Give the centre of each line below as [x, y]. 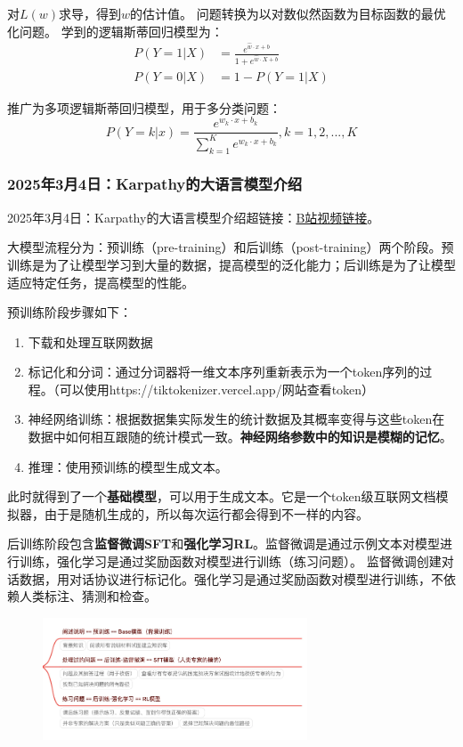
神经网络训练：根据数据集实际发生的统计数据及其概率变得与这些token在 [236, 419]
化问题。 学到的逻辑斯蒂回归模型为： [115, 31]
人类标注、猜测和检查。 [88, 596]
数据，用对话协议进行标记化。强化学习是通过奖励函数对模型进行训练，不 [231, 578]
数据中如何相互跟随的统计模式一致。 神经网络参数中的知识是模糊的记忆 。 [240, 437]
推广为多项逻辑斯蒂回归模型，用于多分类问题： [144, 107]
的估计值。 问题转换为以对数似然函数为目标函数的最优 [288, 13]
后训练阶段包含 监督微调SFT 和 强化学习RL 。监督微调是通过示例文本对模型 [224, 544]
